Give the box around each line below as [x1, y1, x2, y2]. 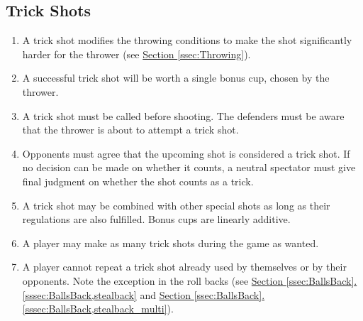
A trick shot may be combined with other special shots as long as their [22, 197, 330, 212]
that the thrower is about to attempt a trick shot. [22, 122, 239, 137]
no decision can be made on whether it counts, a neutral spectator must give [22, 160, 356, 175]
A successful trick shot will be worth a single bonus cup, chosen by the [22, 70, 330, 85]
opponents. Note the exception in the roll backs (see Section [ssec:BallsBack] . [22, 273, 357, 288]
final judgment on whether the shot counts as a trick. [22, 173, 254, 188]
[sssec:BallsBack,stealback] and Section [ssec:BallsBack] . [22, 287, 265, 302]
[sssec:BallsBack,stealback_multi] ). [22, 301, 174, 316]
